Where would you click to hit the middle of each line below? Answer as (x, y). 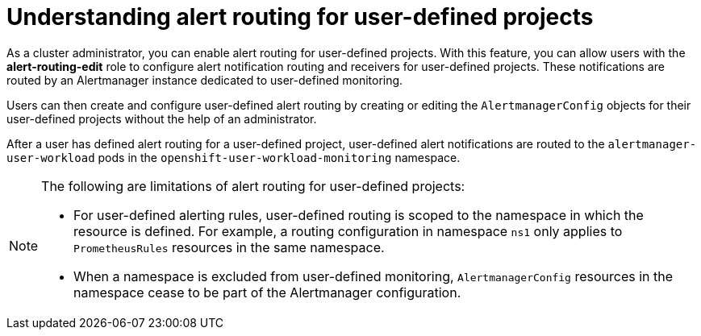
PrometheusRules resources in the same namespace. (229, 247)
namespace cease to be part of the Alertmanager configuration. (267, 292)
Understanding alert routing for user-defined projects (300, 17)
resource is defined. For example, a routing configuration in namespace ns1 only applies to (348, 231)
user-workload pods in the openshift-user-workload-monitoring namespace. (234, 157)
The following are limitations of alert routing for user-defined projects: (253, 186)
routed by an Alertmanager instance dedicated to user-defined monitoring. (205, 80)
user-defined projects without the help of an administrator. (162, 118)
